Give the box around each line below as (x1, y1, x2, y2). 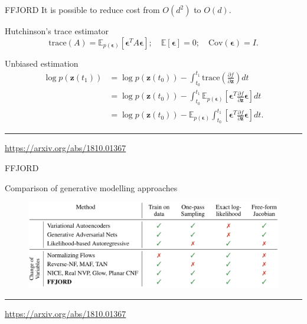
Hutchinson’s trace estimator (5, 25, 109, 37)
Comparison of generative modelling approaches (5, 181, 178, 194)
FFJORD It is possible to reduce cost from (5, 4, 160, 15)
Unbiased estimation (5, 57, 79, 69)
